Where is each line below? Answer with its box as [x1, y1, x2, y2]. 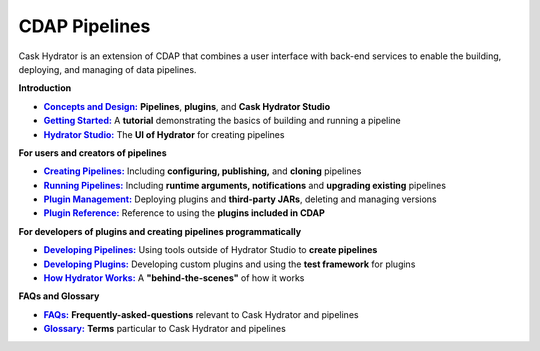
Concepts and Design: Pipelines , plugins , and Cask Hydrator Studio [43, 100, 330, 112]
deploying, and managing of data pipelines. [18, 63, 197, 75]
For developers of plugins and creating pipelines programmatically [18, 225, 302, 237]
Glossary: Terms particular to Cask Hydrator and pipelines [43, 323, 287, 335]
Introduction [18, 82, 72, 94]
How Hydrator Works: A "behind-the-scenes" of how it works [43, 272, 305, 284]
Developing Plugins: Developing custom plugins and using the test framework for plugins [43, 258, 416, 270]
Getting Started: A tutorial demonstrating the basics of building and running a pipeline [43, 115, 402, 127]
